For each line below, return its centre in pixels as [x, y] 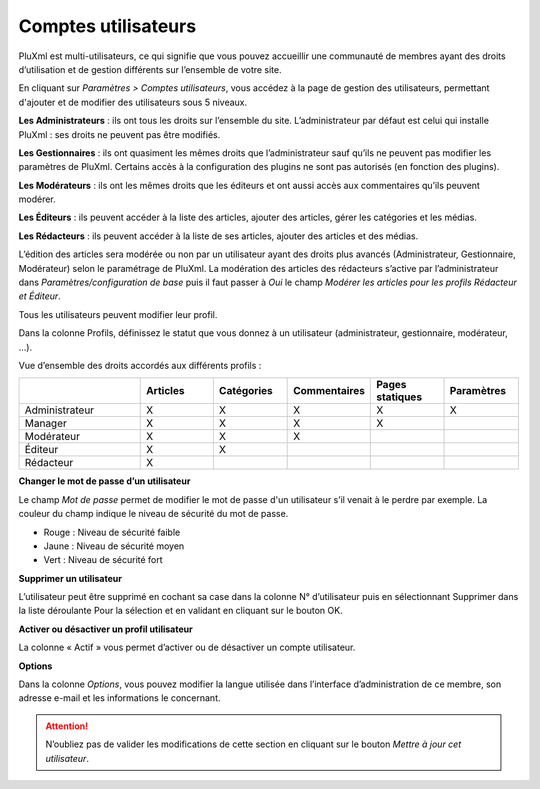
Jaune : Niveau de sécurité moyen [114, 546]
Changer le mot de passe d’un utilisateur [104, 481]
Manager [45, 423]
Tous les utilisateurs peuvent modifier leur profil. [118, 314]
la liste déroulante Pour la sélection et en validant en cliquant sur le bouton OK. [181, 611]
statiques [399, 397]
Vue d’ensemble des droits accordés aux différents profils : [140, 365]
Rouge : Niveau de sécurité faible [112, 532]
